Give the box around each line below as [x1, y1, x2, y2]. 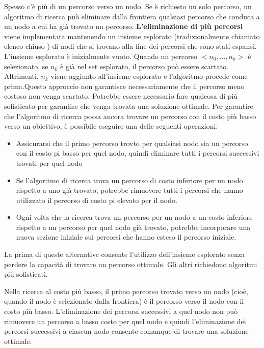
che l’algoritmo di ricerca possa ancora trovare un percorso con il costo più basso [4, 110, 256, 121]
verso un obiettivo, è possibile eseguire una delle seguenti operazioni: [4, 121, 218, 131]
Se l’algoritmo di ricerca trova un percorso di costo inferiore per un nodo [16, 175, 243, 185]
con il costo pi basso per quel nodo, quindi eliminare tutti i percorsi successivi [16, 148, 259, 158]
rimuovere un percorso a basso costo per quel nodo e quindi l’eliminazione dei [4, 315, 246, 326]
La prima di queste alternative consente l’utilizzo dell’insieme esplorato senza [4, 249, 245, 259]
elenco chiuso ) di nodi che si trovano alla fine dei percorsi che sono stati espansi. [4, 41, 257, 51]
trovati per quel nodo [16, 157, 83, 168]
